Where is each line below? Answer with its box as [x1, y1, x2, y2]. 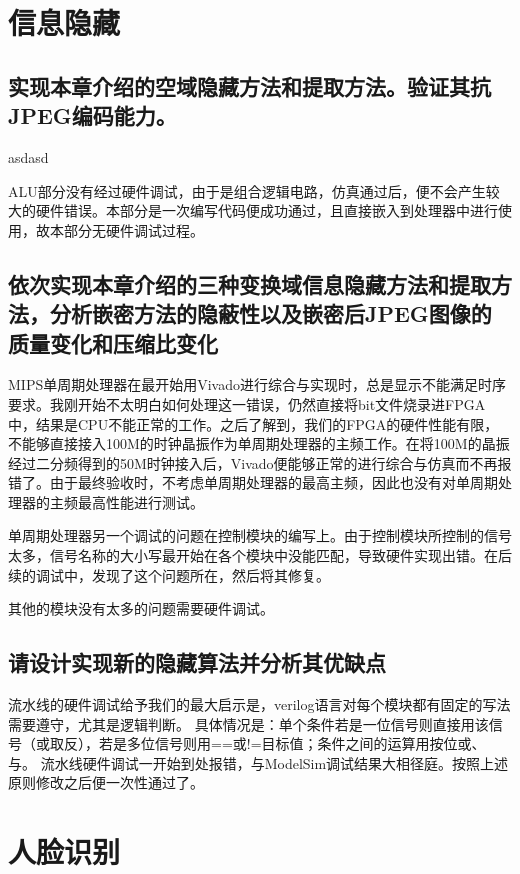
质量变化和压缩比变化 [8, 327, 218, 358]
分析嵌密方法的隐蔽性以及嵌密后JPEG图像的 [49, 298, 492, 329]
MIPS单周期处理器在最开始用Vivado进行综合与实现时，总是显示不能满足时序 [8, 374, 506, 395]
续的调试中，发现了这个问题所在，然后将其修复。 [8, 564, 330, 585]
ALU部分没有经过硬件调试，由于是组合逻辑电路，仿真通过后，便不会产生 [8, 180, 486, 201]
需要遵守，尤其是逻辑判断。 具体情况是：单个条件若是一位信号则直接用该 [8, 713, 489, 734]
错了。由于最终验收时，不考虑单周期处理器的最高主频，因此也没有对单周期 [8, 472, 498, 493]
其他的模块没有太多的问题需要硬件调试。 [8, 598, 274, 619]
